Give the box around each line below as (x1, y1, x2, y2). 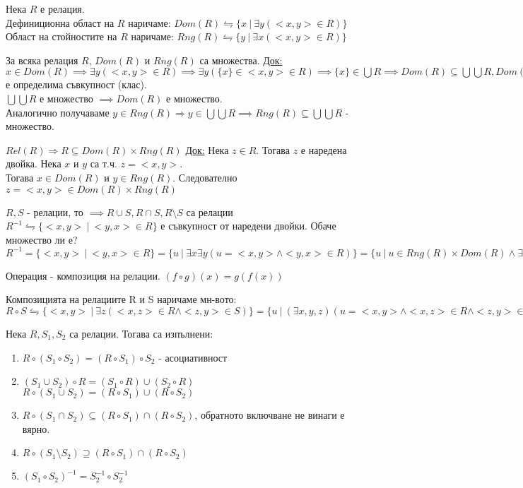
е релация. (40, 1, 85, 16)
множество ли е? (6, 232, 78, 246)
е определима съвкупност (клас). (6, 77, 147, 92)
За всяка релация (6, 52, 78, 67)
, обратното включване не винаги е (194, 407, 345, 422)
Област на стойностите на (6, 29, 117, 44)
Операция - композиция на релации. (6, 268, 160, 282)
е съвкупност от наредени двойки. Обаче (160, 218, 336, 233)
